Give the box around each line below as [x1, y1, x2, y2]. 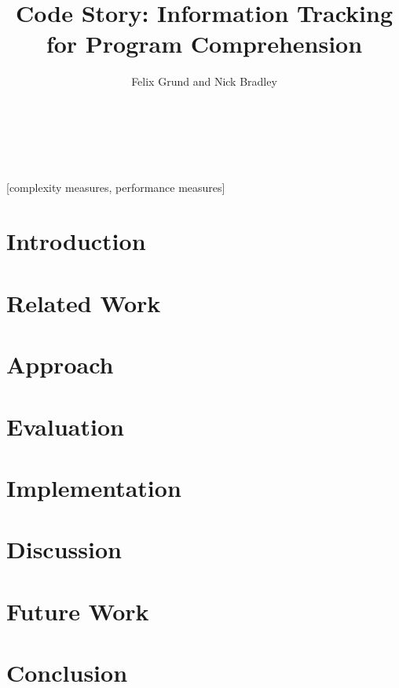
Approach [6, 348, 114, 381]
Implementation [6, 471, 181, 503]
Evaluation [6, 410, 124, 442]
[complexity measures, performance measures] [6, 178, 225, 195]
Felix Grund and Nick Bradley [131, 73, 277, 90]
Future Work [6, 594, 149, 627]
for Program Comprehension [46, 28, 363, 60]
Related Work [6, 286, 161, 318]
